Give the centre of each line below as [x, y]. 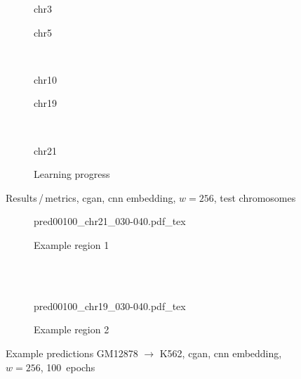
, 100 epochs [68, 367]
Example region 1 [72, 244]
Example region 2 [72, 329]
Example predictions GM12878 [72, 353]
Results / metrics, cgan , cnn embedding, [91, 197]
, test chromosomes [255, 197]
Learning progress [72, 174]
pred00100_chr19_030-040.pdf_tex [110, 306]
